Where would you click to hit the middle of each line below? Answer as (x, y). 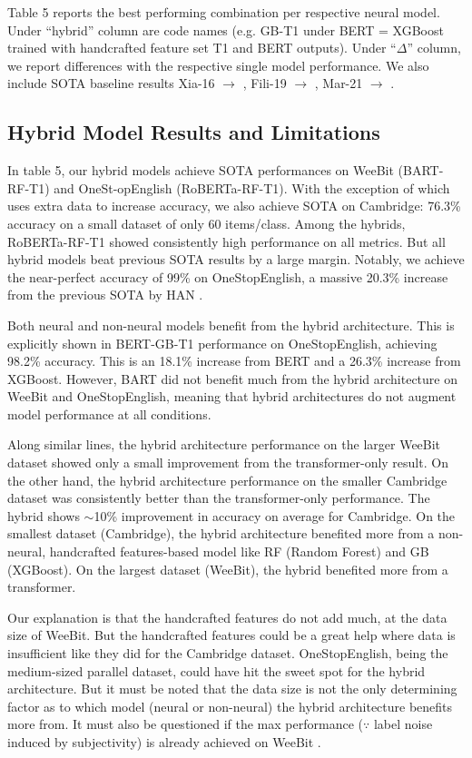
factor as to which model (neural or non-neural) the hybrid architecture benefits (230, 706)
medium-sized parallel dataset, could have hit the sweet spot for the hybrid (216, 670)
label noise (403, 724)
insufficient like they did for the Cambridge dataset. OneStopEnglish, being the (228, 653)
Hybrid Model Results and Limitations (194, 132)
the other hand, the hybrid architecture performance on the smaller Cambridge (227, 480)
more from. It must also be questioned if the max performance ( (185, 724)
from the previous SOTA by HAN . (105, 295)
